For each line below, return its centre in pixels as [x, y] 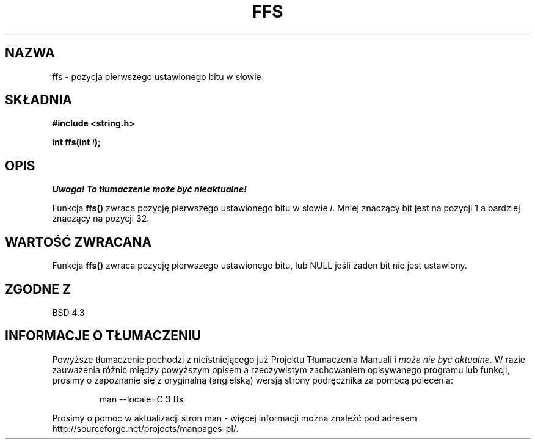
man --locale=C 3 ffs [141, 399]
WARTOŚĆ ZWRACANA [78, 242]
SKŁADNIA [38, 100]
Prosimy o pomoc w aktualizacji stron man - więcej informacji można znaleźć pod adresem [235, 418]
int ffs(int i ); [76, 142]
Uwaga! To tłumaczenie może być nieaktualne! [150, 189]
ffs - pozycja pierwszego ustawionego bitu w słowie [157, 76]
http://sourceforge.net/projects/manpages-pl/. [145, 428]
